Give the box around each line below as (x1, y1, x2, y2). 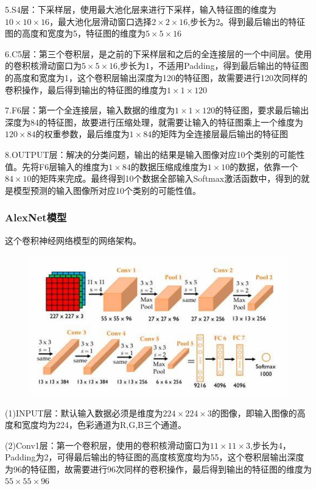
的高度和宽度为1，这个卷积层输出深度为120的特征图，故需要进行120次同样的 (5, 71, 307, 84)
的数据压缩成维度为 (130, 160, 208, 173)
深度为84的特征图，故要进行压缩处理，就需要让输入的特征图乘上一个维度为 (5, 115, 303, 128)
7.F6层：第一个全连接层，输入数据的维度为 (5, 104, 175, 116)
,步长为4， (250, 438, 291, 451)
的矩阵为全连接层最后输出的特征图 (152, 127, 289, 140)
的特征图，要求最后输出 (215, 104, 309, 116)
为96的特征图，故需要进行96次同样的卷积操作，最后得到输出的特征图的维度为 (5, 462, 312, 475)
